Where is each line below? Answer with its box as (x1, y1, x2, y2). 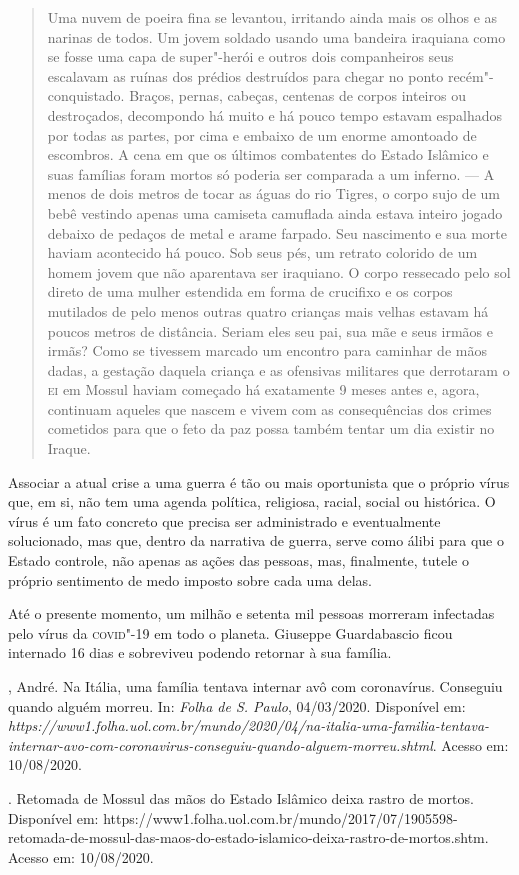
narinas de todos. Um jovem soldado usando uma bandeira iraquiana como (47, 26, 506, 47)
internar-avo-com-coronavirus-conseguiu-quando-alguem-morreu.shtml (8, 734, 433, 755)
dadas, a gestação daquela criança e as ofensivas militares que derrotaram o (47, 359, 510, 380)
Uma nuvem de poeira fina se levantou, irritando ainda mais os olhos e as (47, 7, 498, 27)
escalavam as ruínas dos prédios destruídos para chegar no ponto (47, 65, 444, 86)
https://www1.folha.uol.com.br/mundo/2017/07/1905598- (103, 807, 458, 828)
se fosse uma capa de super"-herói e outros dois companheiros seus (47, 46, 454, 67)
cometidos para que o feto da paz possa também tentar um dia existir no (47, 418, 495, 439)
